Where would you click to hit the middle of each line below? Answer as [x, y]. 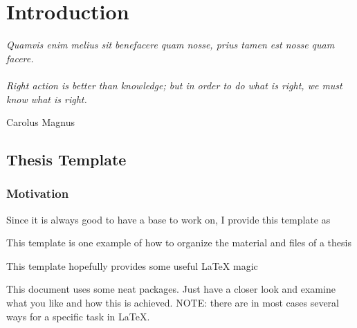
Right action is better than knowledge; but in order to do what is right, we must [174, 85]
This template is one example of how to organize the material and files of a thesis [179, 243]
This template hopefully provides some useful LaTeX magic [132, 265]
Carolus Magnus [40, 122]
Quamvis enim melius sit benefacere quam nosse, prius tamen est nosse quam [171, 45]
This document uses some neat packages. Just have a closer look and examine [171, 289]
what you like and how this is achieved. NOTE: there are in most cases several [173, 303]
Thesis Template [66, 160]
